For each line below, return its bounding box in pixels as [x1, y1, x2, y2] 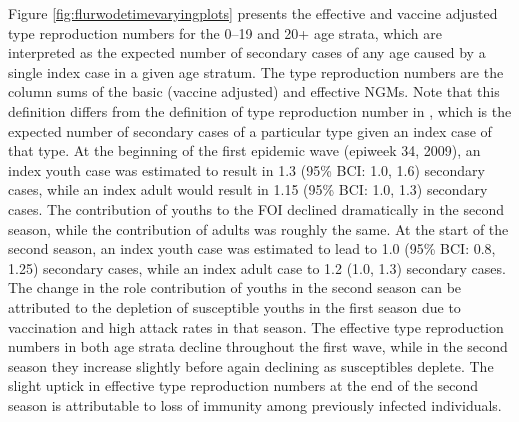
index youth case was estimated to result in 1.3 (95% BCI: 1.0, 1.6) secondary [8, 159, 485, 180]
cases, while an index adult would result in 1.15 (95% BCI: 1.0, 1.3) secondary [8, 179, 488, 200]
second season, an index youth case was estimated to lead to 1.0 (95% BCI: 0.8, [8, 238, 496, 259]
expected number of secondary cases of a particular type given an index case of [8, 120, 492, 141]
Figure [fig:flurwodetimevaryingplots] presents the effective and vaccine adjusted [8, 3, 498, 23]
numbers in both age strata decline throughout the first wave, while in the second [8, 336, 508, 357]
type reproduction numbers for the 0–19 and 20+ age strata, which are [8, 22, 443, 43]
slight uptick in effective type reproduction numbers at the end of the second [8, 375, 479, 396]
